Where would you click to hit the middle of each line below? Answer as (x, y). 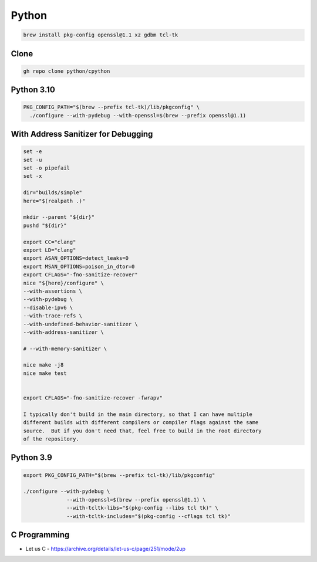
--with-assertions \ (53, 291)
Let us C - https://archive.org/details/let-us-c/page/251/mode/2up (106, 549)
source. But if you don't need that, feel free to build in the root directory (142, 431)
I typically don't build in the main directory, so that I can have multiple (138, 414)
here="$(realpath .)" (54, 201)
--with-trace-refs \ (53, 316)
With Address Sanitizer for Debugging (82, 134)
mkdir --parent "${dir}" (59, 217)
